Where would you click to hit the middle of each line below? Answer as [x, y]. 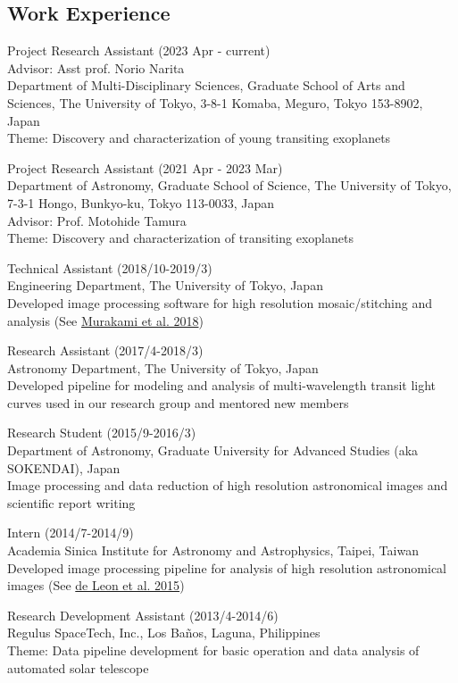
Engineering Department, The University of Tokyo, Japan [165, 285]
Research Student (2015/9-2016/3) [102, 433]
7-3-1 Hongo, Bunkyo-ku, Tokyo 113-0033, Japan [141, 202]
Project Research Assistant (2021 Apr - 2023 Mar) [145, 167]
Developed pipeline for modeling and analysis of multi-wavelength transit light [222, 385]
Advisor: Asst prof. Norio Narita [96, 67]
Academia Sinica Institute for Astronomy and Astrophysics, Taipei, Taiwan [213, 550]
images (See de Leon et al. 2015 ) [96, 585]
